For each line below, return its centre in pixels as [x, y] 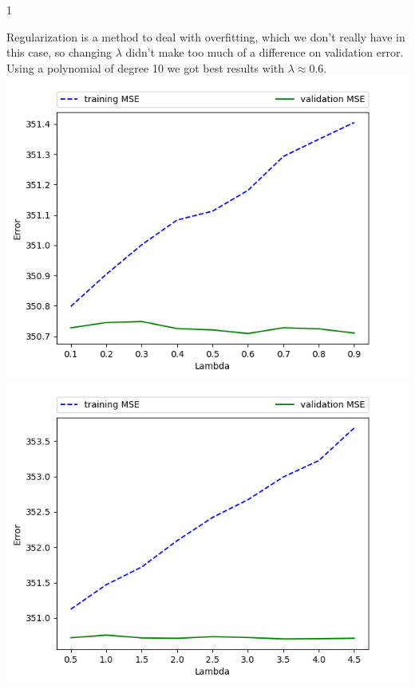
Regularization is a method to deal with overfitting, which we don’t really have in [206, 36]
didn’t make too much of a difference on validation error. [265, 52]
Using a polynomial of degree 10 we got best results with [146, 67]
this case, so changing [59, 52]
